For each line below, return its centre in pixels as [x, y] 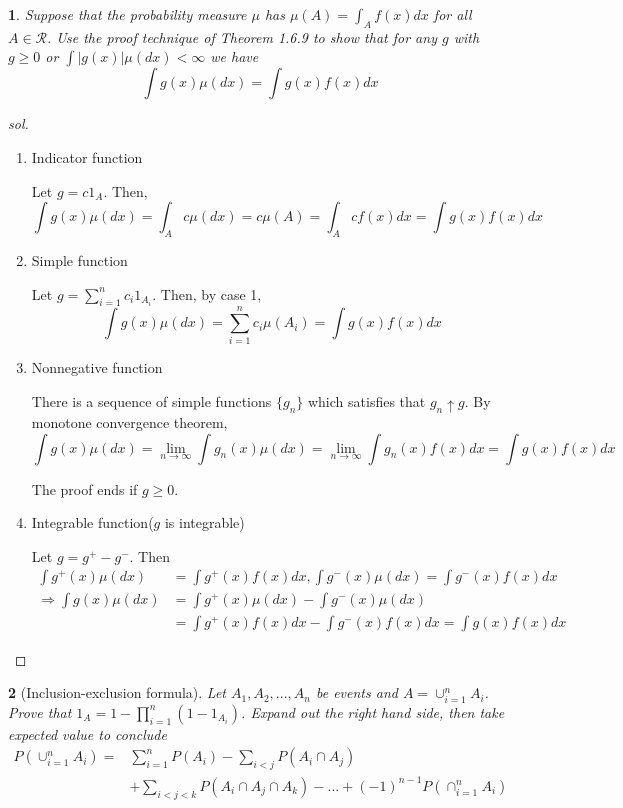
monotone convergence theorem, [129, 422]
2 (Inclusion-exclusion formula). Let [117, 692]
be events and [356, 692]
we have [234, 56]
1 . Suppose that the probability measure [127, 14]
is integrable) [204, 522]
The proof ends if [84, 488]
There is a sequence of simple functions [151, 401]
